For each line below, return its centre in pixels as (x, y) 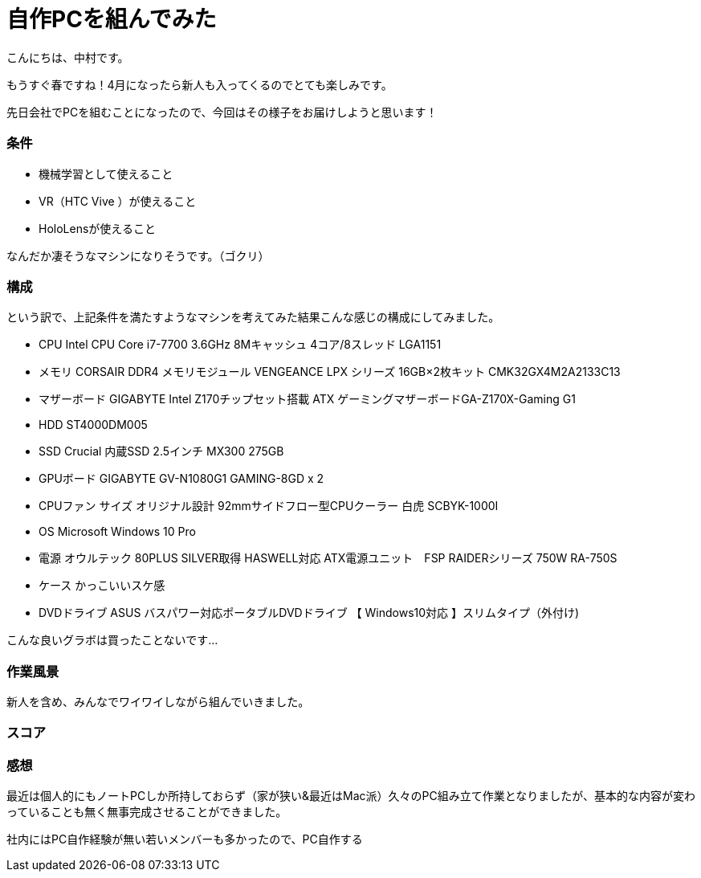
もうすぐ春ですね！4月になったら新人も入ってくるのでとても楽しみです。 (200, 84)
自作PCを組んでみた (112, 19)
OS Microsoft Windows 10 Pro (117, 532)
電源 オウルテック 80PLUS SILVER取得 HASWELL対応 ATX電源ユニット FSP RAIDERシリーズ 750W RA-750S (328, 558)
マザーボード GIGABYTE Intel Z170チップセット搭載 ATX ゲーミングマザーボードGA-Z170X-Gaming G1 (307, 399)
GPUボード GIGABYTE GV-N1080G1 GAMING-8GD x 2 (181, 479)
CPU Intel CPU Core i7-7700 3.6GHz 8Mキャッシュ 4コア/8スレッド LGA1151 (240, 345)
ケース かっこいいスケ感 (102, 586)
